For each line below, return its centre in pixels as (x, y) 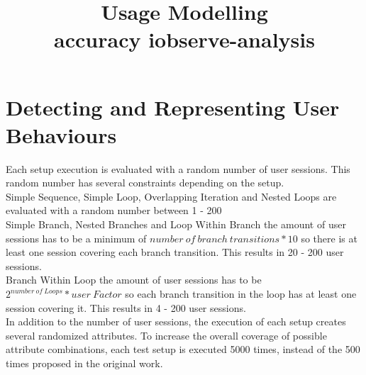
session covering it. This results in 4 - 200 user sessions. (126, 307)
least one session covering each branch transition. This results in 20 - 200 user (175, 252)
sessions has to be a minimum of (76, 238)
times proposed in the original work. (84, 363)
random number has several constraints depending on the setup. (145, 183)
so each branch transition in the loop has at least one (241, 294)
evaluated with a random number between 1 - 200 (114, 210)
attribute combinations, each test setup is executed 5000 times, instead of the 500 (183, 349)
